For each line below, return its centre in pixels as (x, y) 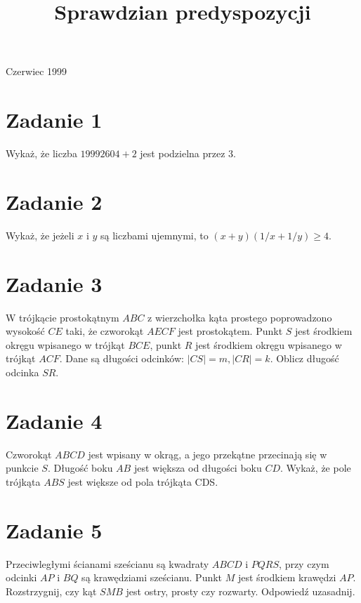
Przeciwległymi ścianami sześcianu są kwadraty (107, 563)
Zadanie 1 (54, 120)
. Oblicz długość (304, 358)
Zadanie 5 (54, 530)
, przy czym (304, 563)
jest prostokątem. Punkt (230, 331)
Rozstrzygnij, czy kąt (51, 591)
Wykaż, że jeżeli (40, 235)
